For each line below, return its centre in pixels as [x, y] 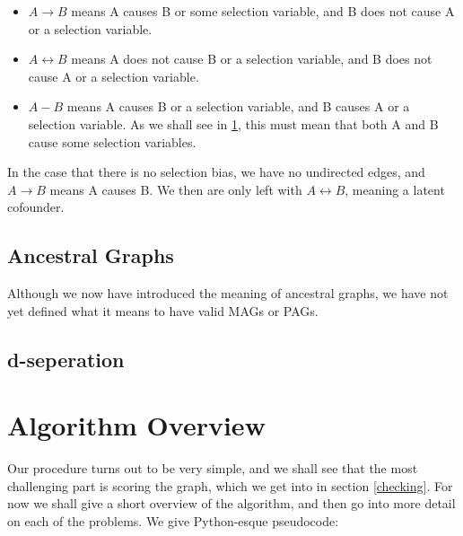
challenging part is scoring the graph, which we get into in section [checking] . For [230, 485]
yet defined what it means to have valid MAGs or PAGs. [163, 310]
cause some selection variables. [112, 141]
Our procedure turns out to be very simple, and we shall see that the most [213, 468]
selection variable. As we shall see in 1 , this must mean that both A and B [233, 123]
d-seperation [66, 359]
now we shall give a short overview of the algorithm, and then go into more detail [231, 503]
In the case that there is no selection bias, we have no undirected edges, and [216, 172]
